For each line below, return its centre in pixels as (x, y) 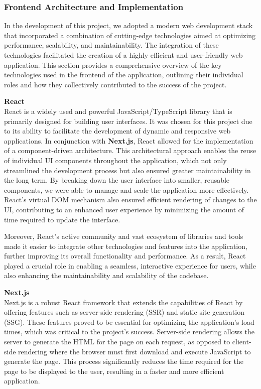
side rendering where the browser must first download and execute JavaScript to (127, 351)
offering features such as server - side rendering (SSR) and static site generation (124, 312)
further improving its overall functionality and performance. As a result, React (125, 256)
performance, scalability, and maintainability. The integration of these (111, 45)
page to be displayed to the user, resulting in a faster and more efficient (114, 371)
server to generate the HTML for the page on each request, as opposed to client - (128, 342)
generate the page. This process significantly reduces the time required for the (124, 361)
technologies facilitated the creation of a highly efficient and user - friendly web (123, 55)
